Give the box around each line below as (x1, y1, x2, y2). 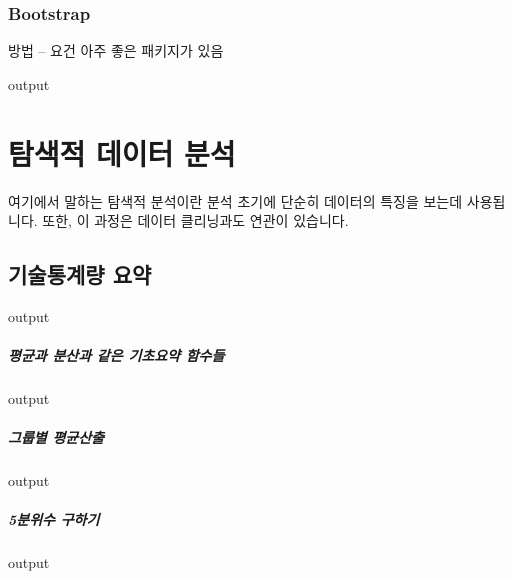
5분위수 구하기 (8, 509, 100, 530)
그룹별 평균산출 (8, 427, 104, 448)
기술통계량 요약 (8, 259, 152, 290)
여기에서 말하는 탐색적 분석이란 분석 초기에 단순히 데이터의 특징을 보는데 (8, 190, 463, 211)
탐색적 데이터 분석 (8, 132, 236, 173)
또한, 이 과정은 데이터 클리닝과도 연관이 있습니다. (42, 210, 349, 231)
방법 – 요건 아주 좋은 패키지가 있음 (8, 40, 224, 61)
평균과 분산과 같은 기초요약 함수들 (8, 345, 225, 366)
